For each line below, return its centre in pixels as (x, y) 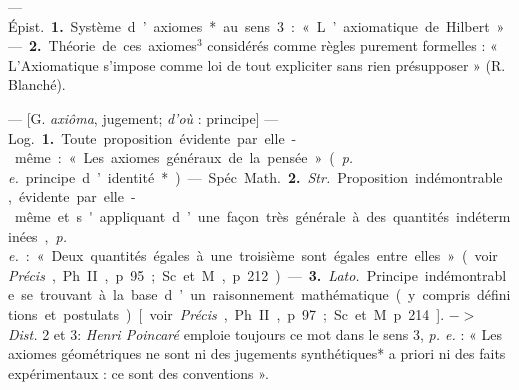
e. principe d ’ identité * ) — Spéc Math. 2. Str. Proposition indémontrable (255, 176)
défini (494, 294)
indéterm (483, 215)
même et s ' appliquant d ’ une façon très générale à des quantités (232, 215)
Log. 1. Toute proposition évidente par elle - (152, 137)
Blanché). (37, 84)
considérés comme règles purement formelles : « (352, 45)
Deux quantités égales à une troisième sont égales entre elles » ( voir (274, 255)
